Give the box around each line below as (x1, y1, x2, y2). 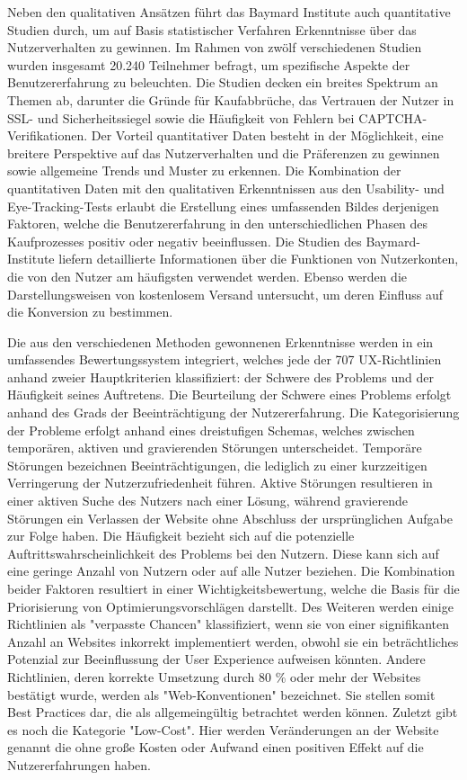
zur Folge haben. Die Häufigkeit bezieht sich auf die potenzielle (7, 526, 355, 545)
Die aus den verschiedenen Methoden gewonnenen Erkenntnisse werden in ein (7, 332, 434, 351)
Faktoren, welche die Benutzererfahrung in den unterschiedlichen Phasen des (7, 214, 428, 233)
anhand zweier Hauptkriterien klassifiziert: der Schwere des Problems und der (7, 367, 434, 386)
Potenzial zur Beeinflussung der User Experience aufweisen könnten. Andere (7, 650, 426, 668)
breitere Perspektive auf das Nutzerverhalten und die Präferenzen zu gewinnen (7, 143, 440, 162)
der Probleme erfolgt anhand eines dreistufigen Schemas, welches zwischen (7, 420, 415, 439)
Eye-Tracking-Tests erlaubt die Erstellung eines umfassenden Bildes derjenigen (7, 196, 439, 215)
